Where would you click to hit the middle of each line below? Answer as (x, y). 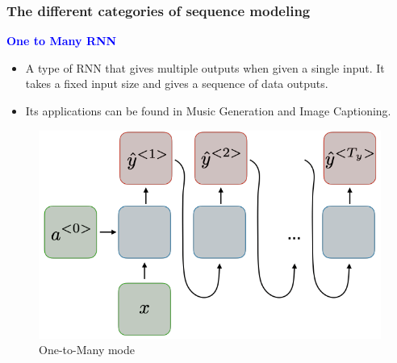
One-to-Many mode (87, 350)
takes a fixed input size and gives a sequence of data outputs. (177, 83)
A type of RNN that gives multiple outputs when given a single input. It (205, 67)
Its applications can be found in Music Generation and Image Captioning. (208, 111)
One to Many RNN (62, 41)
